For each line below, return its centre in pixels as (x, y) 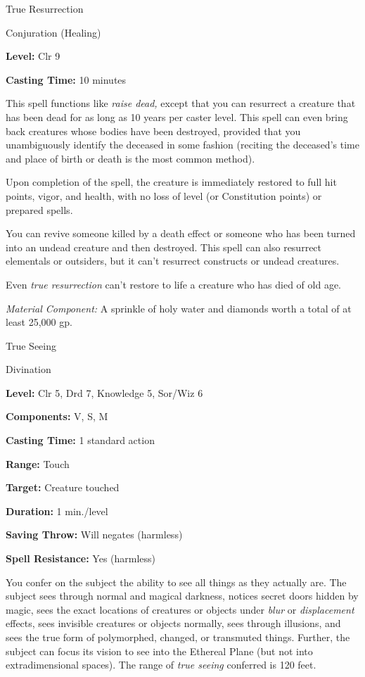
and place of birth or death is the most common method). (130, 158)
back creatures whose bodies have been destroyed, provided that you (153, 131)
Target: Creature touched (63, 487)
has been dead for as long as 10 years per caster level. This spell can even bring (177, 116)
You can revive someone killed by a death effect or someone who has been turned (181, 233)
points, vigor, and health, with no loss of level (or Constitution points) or (164, 195)
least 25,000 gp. (39, 322)
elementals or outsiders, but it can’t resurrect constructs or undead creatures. (173, 261)
